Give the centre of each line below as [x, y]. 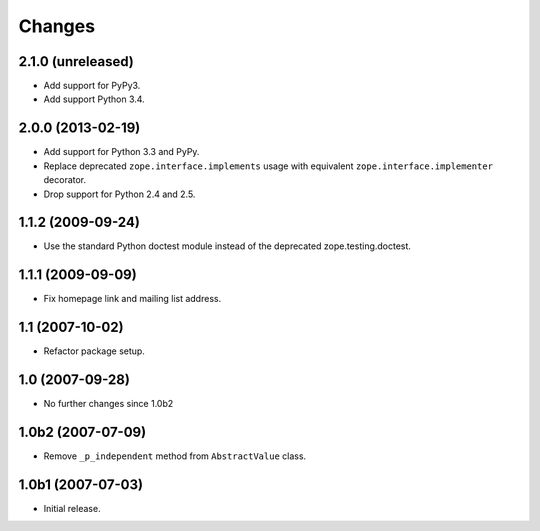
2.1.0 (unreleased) [76, 61]
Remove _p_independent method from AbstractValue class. [175, 456]
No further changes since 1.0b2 [108, 404]
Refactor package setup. [94, 351]
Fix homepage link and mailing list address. [132, 299]
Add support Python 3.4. [94, 99]
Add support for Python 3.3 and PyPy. [121, 152]
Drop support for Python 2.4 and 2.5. [119, 194]
